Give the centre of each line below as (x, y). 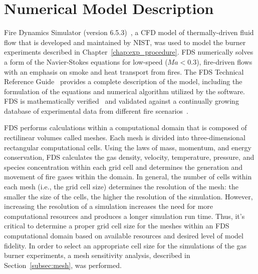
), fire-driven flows (224, 61)
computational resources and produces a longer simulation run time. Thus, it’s (124, 216)
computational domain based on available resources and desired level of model (124, 235)
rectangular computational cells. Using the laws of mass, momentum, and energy (128, 147)
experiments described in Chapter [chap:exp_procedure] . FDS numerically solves (129, 52)
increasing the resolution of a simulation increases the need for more (109, 206)
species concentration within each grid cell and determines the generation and (123, 167)
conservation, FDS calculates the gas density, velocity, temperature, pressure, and (129, 157)
